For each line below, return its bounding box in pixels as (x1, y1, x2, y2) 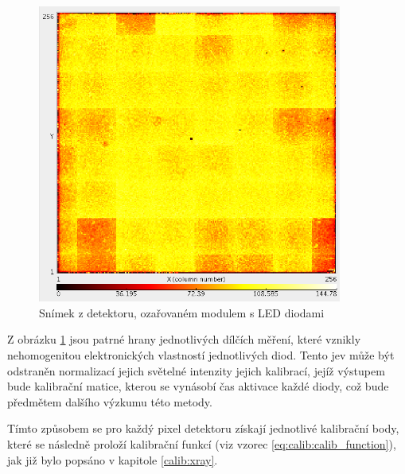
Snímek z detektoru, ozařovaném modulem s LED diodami (39, 304, 325, 321)
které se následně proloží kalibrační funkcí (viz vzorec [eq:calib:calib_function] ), (7, 435, 396, 452)
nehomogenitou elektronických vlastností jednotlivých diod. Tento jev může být (7, 346, 395, 363)
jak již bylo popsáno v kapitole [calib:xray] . (7, 451, 218, 468)
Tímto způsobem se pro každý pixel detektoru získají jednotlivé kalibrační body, (7, 420, 399, 437)
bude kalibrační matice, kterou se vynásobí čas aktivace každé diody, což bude (7, 378, 389, 394)
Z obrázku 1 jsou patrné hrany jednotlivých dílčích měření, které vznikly (7, 331, 361, 348)
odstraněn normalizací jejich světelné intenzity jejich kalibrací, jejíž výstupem (7, 362, 385, 379)
